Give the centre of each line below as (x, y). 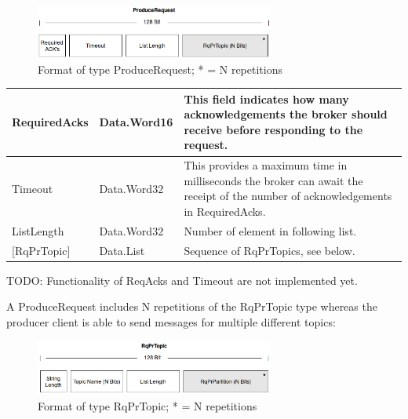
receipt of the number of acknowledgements (288, 196)
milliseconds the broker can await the (273, 180)
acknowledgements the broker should (286, 114)
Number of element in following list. (270, 230)
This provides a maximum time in (266, 165)
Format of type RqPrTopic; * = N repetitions (148, 405)
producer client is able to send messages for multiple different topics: (171, 322)
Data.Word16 (136, 122)
